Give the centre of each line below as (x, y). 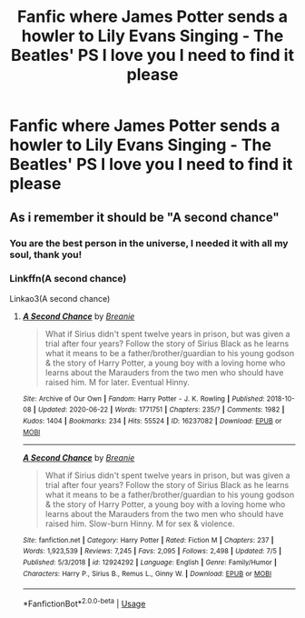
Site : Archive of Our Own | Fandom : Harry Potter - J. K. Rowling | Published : (143, 399)
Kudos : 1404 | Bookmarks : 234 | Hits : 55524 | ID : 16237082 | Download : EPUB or (152, 421)
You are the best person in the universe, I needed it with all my (149, 243)
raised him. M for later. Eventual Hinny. (118, 382)
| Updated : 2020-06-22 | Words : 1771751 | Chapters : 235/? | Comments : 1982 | (159, 410)
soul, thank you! (46, 254)
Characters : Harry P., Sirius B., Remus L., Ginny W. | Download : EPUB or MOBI (147, 573)
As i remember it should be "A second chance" (144, 217)
